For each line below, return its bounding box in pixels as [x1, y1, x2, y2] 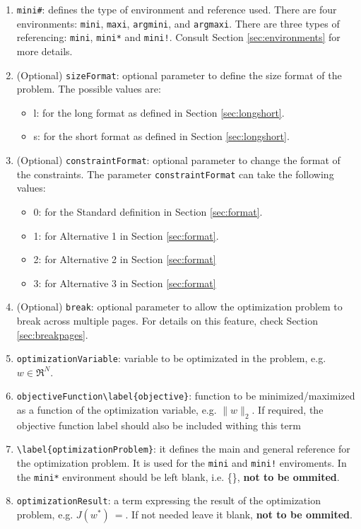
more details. [16, 43, 73, 58]
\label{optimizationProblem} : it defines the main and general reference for [16, 441, 350, 456]
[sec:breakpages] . [16, 327, 88, 342]
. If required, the [251, 402, 324, 417]
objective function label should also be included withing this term [16, 417, 301, 432]
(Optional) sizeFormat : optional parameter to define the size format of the [16, 67, 342, 82]
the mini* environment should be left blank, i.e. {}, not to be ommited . [16, 469, 340, 484]
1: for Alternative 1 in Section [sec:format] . [33, 228, 219, 243]
